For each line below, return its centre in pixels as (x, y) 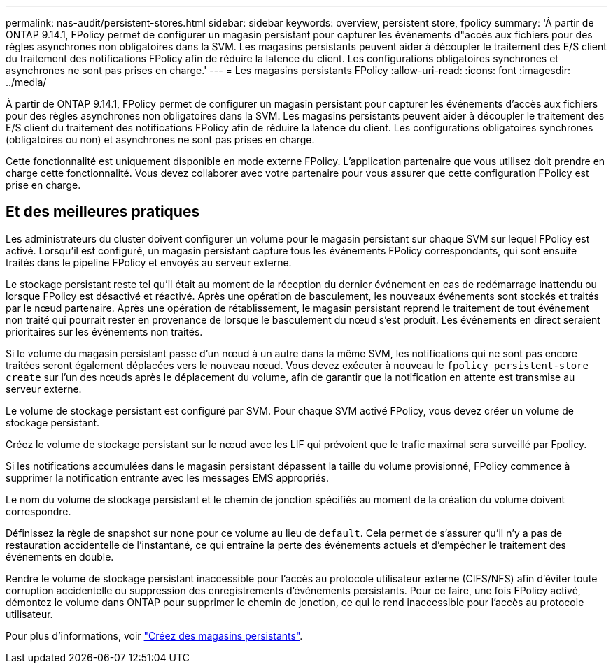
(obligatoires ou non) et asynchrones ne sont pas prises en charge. (160, 139)
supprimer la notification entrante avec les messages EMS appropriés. (167, 477)
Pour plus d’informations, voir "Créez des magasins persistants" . (154, 635)
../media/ (26, 82)
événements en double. (60, 556)
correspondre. (38, 511)
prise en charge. (43, 185)
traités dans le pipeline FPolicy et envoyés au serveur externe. (149, 262)
